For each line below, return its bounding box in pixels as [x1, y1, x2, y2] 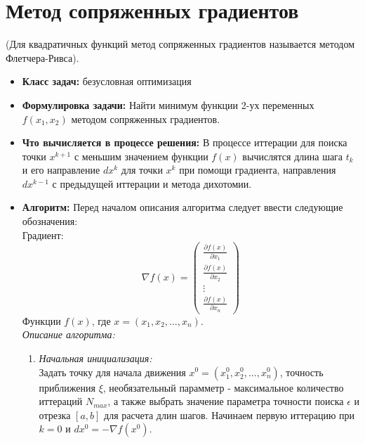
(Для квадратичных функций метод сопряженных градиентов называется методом [6, 37, 355, 51]
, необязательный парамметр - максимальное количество [102, 380, 344, 394]
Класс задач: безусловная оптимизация [22, 74, 192, 89]
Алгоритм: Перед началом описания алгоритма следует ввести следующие [22, 200, 343, 214]
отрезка [39, 407, 71, 422]
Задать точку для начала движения [39, 364, 186, 379]
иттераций [39, 394, 83, 409]
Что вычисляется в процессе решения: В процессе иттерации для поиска [22, 135, 347, 150]
